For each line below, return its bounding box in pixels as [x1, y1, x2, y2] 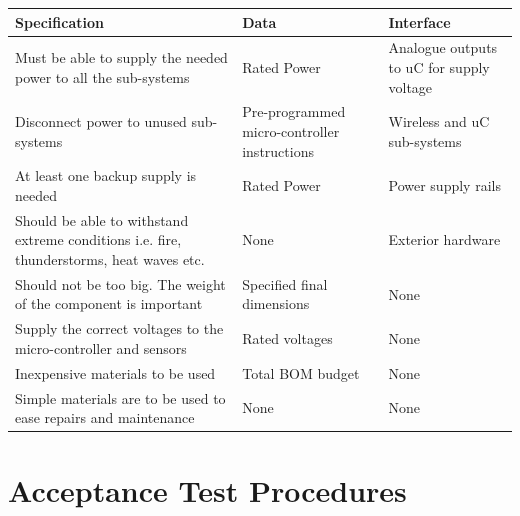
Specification [15, 11, 104, 32]
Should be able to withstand [15, 209, 189, 230]
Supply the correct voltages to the [15, 318, 224, 339]
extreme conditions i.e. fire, [15, 229, 182, 250]
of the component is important [15, 293, 203, 314]
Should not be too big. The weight [15, 273, 226, 294]
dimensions [242, 293, 310, 314]
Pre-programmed [242, 101, 346, 122]
